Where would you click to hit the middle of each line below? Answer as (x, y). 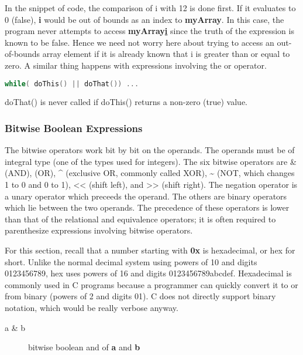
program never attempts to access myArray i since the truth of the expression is (149, 31)
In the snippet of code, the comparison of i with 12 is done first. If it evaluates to (150, 8)
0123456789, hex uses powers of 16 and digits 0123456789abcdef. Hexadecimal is (148, 273)
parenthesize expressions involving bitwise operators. (99, 230)
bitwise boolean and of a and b (84, 347)
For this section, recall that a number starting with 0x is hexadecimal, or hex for (150, 250)
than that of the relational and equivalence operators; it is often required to (140, 219)
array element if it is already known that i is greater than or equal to (166, 54)
